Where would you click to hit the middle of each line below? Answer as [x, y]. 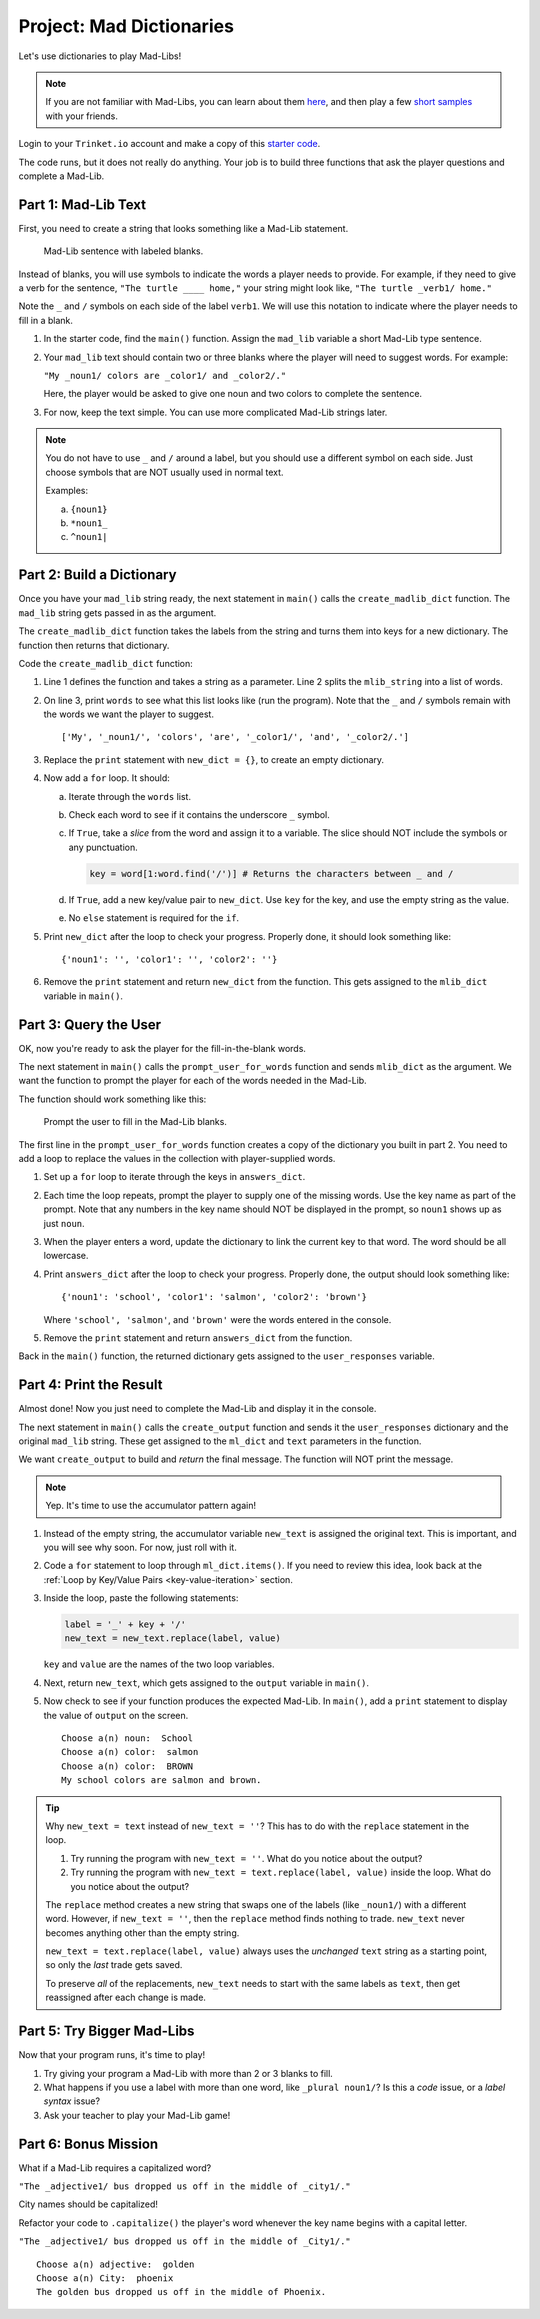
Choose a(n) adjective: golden [115, 2264]
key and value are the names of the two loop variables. [159, 1664]
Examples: [67, 491]
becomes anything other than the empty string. [142, 1932]
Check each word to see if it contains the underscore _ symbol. [199, 815]
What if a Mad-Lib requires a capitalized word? [115, 2167]
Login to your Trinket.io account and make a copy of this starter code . [169, 144]
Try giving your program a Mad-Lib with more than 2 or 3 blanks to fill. [188, 2073]
